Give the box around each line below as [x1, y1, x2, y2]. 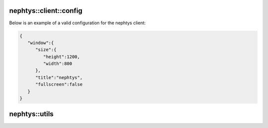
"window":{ [27, 40, 54, 46]
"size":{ [35, 47, 57, 53]
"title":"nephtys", [35, 74, 83, 80]
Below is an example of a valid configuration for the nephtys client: [9, 20, 146, 26]
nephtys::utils [9, 110, 54, 119]
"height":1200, [43, 54, 80, 60]
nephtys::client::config [9, 6, 83, 15]
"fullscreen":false [35, 82, 83, 87]
